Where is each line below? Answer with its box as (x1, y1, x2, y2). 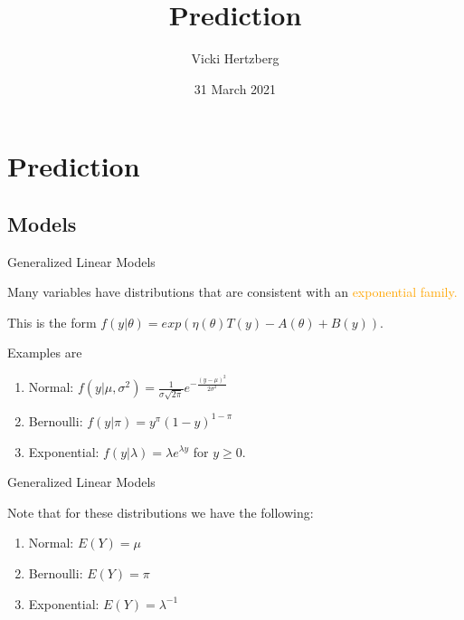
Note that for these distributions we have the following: (7, 502, 314, 521)
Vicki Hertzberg (191, 49, 279, 68)
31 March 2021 (194, 79, 277, 98)
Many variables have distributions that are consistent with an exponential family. (7, 282, 458, 301)
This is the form (7, 312, 97, 331)
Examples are (7, 343, 82, 362)
